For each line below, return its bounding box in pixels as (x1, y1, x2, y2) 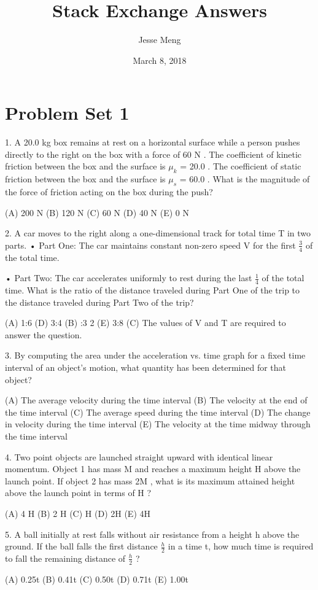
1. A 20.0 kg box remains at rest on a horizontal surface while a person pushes (5, 136, 300, 149)
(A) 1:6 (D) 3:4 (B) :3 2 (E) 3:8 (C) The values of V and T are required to (5, 316, 286, 329)
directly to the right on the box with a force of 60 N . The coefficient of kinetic (5, 147, 302, 160)
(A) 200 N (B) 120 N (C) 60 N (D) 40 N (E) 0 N (5, 206, 189, 219)
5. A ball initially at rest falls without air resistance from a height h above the (5, 527, 300, 540)
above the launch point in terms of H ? (5, 486, 152, 499)
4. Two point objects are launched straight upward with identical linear (5, 450, 273, 463)
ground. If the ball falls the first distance (5, 540, 158, 553)
